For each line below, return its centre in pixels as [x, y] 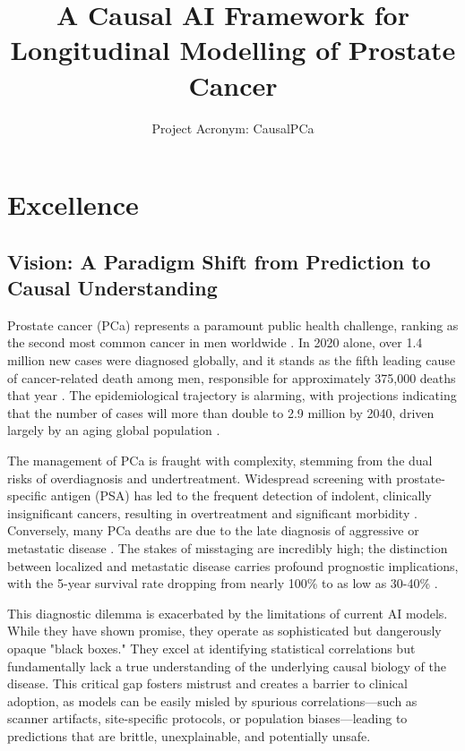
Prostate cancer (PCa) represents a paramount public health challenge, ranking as [233, 324]
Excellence [73, 205]
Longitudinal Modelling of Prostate [233, 50]
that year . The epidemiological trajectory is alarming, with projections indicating [232, 395]
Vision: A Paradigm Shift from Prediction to [219, 261]
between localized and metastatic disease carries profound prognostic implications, [233, 565]
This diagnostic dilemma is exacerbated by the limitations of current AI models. [228, 613]
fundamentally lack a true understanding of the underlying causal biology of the [227, 666]
